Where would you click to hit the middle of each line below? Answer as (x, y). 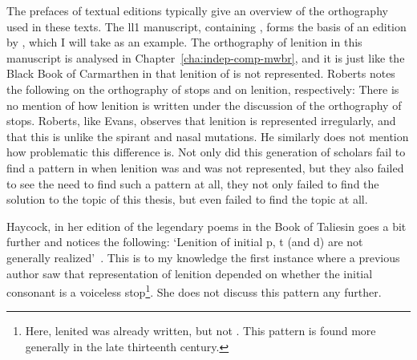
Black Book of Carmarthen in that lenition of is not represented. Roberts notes (201, 73)
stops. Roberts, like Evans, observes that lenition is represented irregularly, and (201, 121)
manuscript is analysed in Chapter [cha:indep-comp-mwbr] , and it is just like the (206, 57)
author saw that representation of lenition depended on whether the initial (190, 273)
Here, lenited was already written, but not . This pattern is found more (200, 331)
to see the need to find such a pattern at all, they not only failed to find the (193, 183)
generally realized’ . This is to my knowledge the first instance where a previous (203, 257)
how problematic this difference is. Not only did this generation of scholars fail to (206, 152)
